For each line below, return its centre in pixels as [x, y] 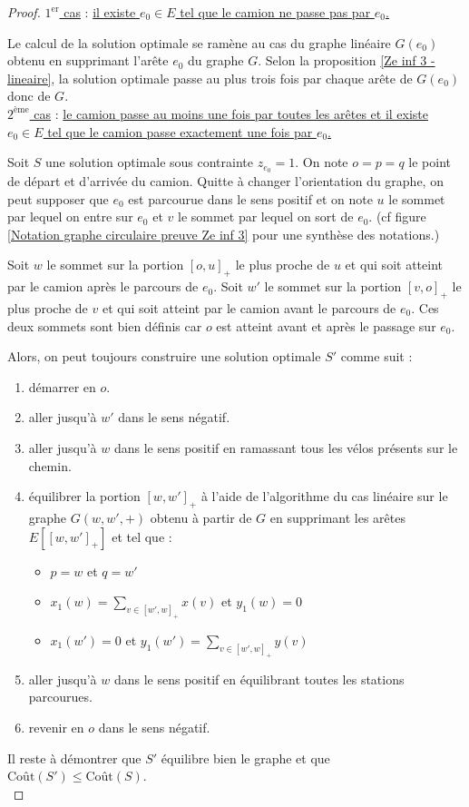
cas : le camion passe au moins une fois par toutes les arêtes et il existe [231, 113]
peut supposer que [58, 198]
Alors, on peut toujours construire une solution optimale [164, 356]
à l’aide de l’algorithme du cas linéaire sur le [324, 496]
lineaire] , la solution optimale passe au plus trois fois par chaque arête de [210, 78]
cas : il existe [100, 12]
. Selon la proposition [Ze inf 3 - [347, 60]
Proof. [24, 12]
